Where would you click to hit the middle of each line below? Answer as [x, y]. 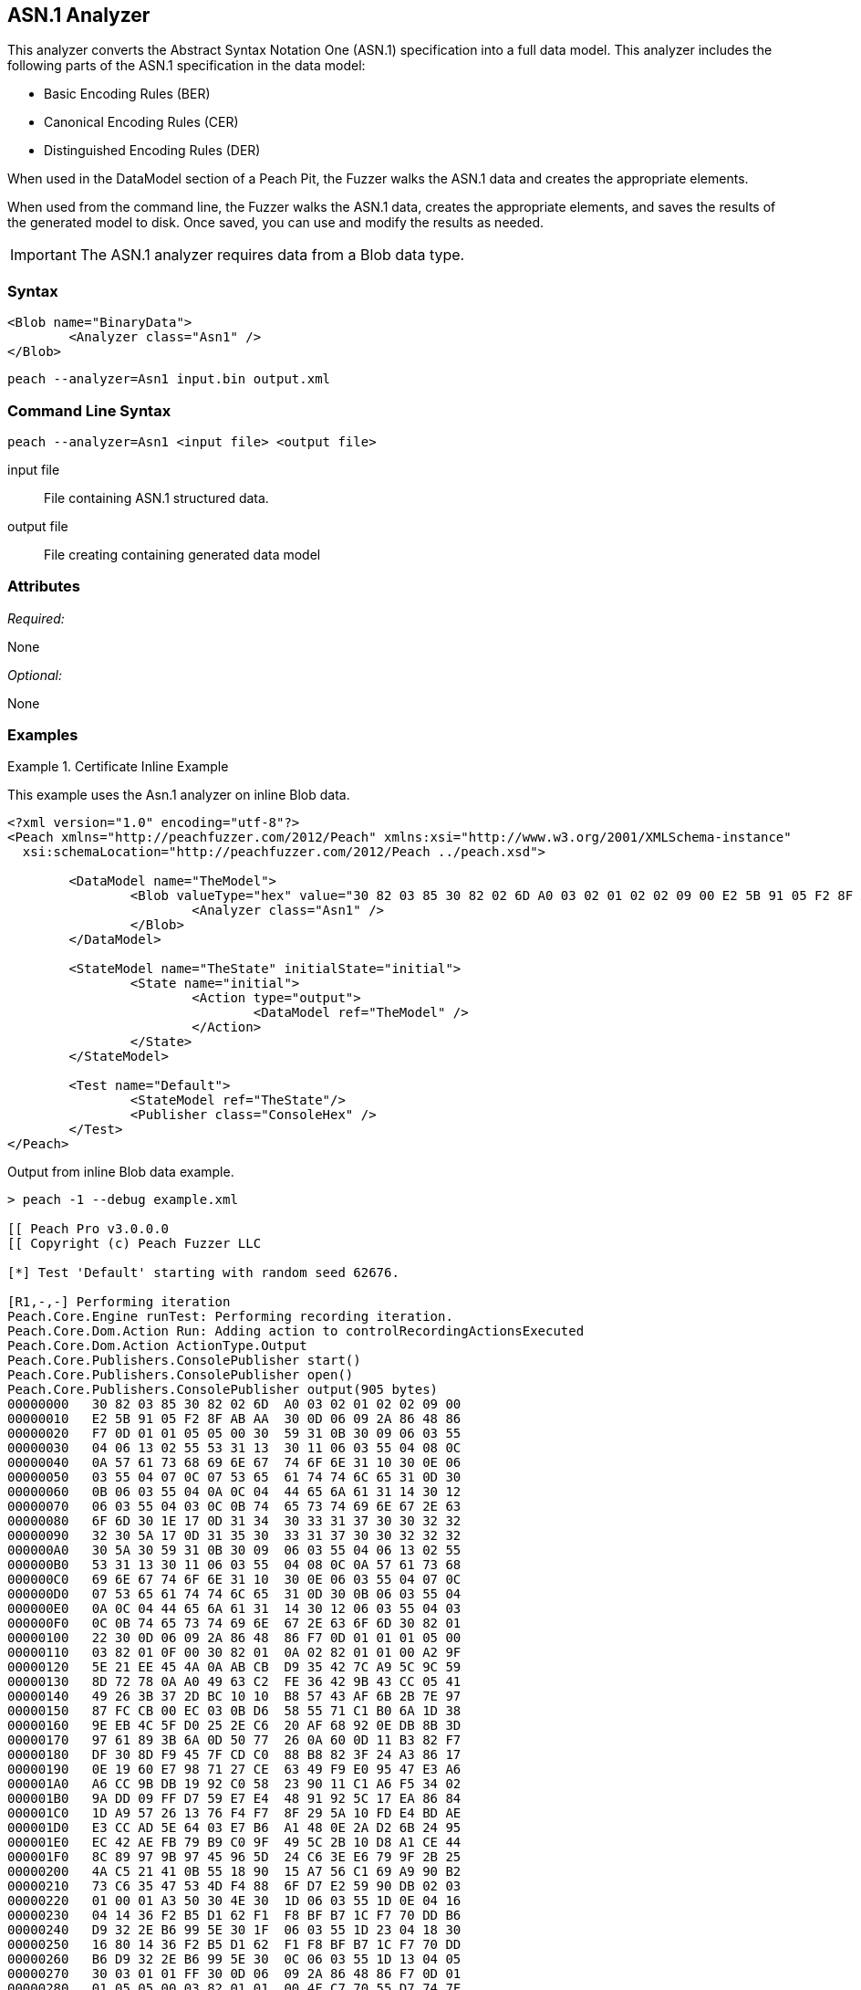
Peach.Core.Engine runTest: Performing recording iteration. [230, 1317]
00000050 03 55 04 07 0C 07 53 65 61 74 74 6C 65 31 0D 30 [234, 1477]
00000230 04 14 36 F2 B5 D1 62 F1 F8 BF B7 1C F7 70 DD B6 [234, 1916]
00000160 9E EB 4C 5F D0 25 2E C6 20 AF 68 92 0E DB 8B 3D [234, 1726]
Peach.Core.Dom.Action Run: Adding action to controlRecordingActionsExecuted [296, 1331]
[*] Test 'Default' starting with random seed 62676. [203, 1273]
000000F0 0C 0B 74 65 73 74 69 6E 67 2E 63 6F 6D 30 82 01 [234, 1623]
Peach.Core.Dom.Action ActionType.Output [157, 1346]
